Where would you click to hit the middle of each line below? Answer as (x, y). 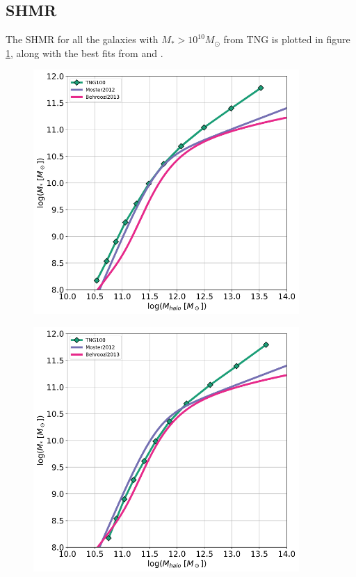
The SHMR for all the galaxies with (82, 39)
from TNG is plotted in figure (287, 39)
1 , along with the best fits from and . (84, 53)
